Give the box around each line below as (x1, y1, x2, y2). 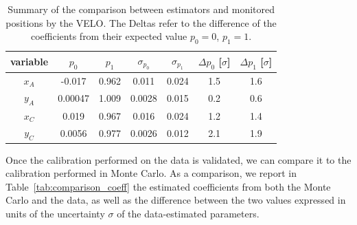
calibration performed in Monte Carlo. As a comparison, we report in (5, 166, 297, 180)
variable (10, 54, 49, 69)
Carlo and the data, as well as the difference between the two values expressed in (5, 193, 346, 207)
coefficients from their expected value (31, 29, 187, 43)
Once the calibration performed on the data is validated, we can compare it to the (5, 152, 352, 167)
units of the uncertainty (5, 206, 105, 221)
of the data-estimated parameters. (117, 206, 260, 221)
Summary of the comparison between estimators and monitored (8, 2, 275, 16)
